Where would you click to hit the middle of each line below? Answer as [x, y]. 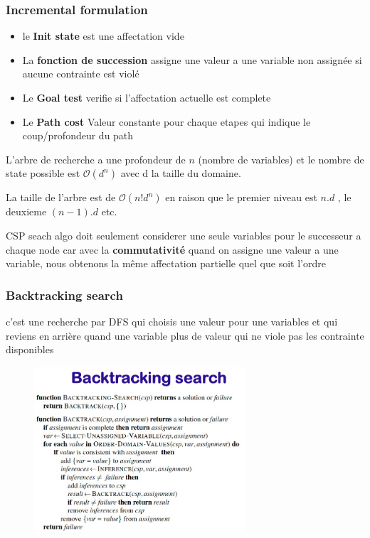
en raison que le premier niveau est [241, 197]
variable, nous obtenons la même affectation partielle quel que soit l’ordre [166, 263]
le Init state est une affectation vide [103, 36]
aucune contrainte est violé [81, 74]
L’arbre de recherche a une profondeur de [96, 159]
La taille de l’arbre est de [61, 197]
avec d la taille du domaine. [181, 173]
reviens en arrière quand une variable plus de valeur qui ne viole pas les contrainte [185, 335]
